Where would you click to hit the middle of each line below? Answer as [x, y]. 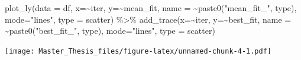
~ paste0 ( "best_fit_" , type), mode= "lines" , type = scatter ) [110, 31]
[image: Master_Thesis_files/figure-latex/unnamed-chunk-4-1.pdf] [138, 51]
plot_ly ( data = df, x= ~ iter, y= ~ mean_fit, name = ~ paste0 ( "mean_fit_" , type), [151, 8]
